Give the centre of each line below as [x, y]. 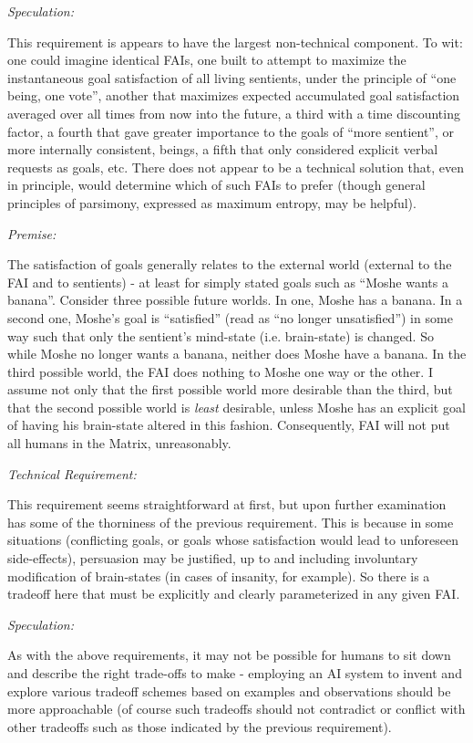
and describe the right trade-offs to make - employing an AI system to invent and [235, 673]
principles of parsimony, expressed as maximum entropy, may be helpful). [212, 202]
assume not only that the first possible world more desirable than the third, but [230, 389]
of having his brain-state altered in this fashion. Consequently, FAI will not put [229, 425]
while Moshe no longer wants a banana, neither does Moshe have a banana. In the [237, 354]
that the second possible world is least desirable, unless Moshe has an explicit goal [236, 407]
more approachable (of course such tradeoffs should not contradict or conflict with [236, 709]
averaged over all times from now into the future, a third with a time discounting [234, 113]
